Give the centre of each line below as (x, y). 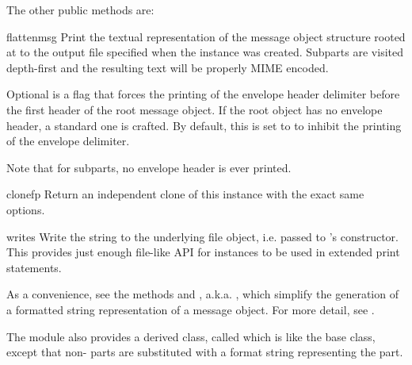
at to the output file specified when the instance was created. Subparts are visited (205, 52)
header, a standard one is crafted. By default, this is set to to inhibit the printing (204, 125)
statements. (34, 267)
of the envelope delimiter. (68, 141)
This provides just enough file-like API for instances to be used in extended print (203, 252)
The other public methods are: (80, 10)
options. (26, 209)
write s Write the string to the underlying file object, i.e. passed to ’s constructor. (203, 236)
